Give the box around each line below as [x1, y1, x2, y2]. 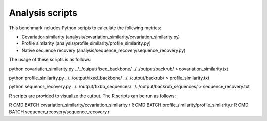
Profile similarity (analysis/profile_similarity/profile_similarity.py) [21, 40, 151, 46]
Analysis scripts [9, 7, 78, 18]
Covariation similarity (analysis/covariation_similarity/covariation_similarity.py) [21, 34, 180, 40]
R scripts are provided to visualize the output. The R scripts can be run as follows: [9, 93, 176, 99]
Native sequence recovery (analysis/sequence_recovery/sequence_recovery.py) [21, 47, 186, 53]
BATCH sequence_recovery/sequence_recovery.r [9, 109, 110, 115]
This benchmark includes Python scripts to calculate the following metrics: [9, 25, 162, 31]
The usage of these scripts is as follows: [9, 57, 91, 63]
